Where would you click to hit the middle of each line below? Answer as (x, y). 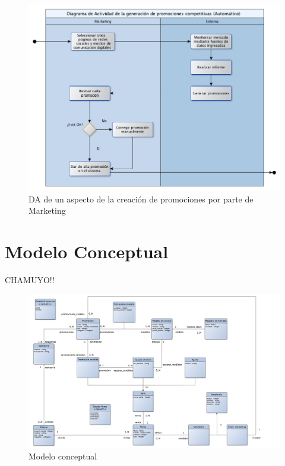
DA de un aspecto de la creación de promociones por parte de (141, 199)
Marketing (47, 210)
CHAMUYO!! (30, 280)
